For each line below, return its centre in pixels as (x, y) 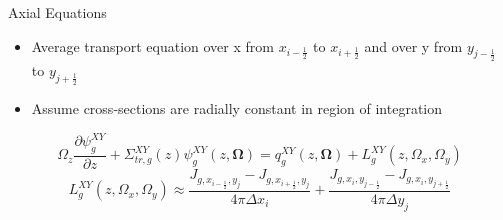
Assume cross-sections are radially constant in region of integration (237, 107)
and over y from (413, 45)
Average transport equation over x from (152, 45)
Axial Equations (57, 12)
